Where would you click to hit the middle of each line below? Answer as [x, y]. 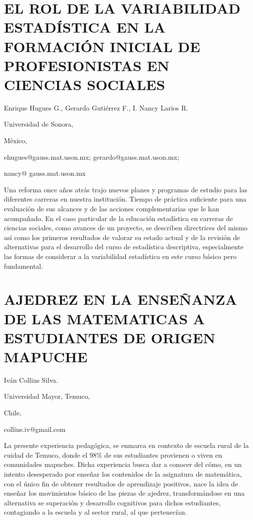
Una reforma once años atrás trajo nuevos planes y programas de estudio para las [126, 189]
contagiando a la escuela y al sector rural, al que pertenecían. [96, 512]
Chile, [13, 413]
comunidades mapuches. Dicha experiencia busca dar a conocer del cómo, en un [123, 464]
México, [16, 140]
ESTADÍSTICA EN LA [85, 27]
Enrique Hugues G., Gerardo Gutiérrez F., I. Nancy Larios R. [96, 107]
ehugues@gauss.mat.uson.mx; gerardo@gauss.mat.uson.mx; [92, 157]
